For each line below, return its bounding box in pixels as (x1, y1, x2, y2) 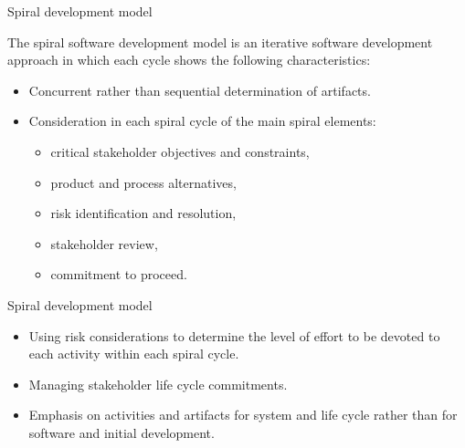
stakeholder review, (50, 234, 158, 253)
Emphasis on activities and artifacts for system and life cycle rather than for (28, 405, 458, 424)
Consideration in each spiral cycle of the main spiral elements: (28, 111, 376, 130)
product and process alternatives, (50, 172, 237, 192)
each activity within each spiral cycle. (28, 344, 239, 363)
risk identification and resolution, (50, 203, 237, 223)
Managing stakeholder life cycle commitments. (28, 374, 288, 393)
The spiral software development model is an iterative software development (7, 32, 433, 51)
